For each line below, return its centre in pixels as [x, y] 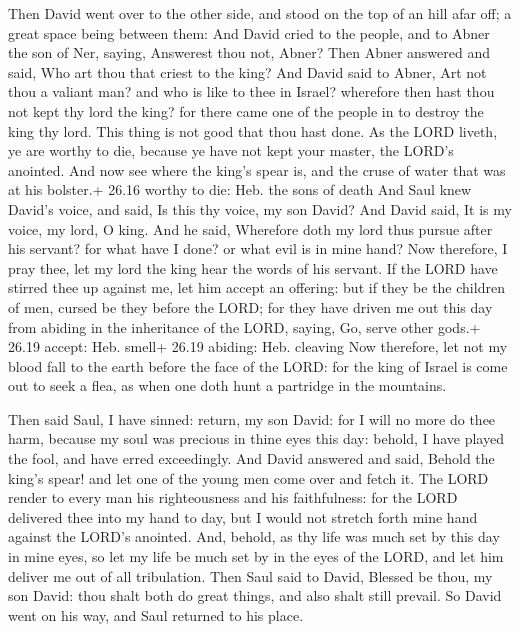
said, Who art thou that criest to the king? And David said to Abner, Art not [247, 71]
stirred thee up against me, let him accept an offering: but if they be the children [256, 287]
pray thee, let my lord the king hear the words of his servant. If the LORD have [253, 267]
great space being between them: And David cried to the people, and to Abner [249, 32]
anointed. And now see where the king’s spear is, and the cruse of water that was [257, 169]
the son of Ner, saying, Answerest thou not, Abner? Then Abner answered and [249, 52]
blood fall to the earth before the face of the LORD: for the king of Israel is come [258, 365]
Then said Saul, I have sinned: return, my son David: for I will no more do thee [252, 418]
